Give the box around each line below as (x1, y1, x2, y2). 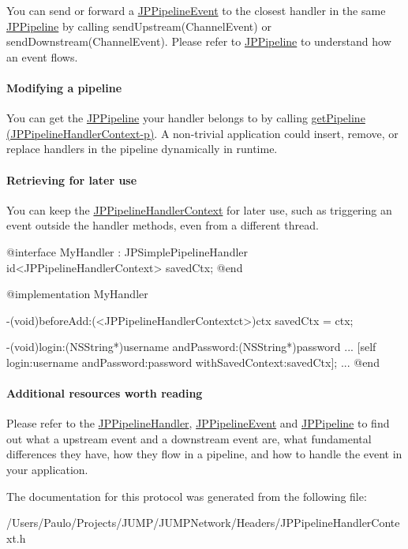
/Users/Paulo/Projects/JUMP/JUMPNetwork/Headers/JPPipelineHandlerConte (6, 514, 400, 531)
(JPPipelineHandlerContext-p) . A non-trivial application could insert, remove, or (6, 125, 399, 141)
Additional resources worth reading (6, 385, 203, 401)
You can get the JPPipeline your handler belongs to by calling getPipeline (6, 110, 365, 126)
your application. (6, 461, 88, 478)
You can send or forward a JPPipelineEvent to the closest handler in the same (6, 2, 386, 18)
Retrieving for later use (6, 171, 137, 188)
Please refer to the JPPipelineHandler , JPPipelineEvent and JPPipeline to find (6, 415, 390, 431)
